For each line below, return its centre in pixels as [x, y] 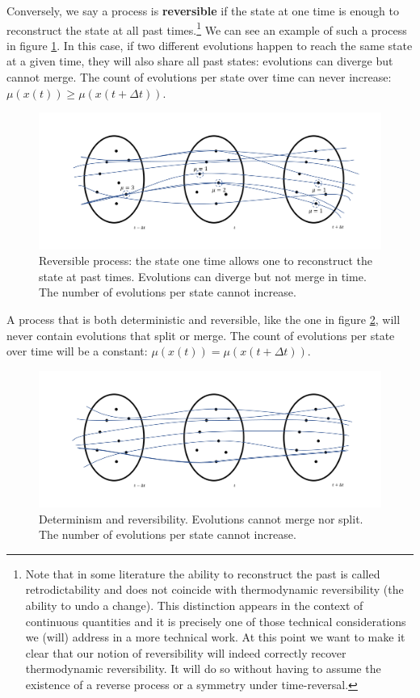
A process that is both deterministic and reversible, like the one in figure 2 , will [204, 319]
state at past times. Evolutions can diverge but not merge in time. [203, 276]
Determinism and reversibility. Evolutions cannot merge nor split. [201, 518]
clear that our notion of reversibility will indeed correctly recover [186, 652]
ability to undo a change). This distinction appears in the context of [194, 605]
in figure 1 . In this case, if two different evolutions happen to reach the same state [210, 45]
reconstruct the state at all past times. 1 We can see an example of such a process [207, 28]
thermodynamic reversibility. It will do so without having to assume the [203, 669]
